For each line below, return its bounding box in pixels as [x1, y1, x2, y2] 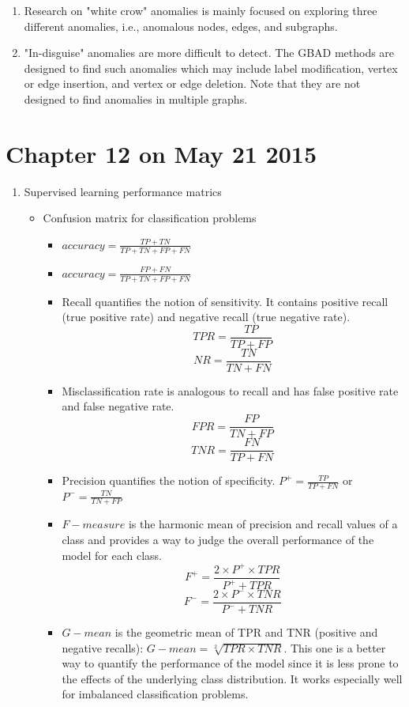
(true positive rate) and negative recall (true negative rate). [62, 308, 351, 325]
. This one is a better [283, 639, 386, 656]
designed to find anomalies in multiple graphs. [24, 90, 248, 107]
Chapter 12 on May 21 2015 [6, 137, 317, 169]
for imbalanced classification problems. [62, 686, 249, 702]
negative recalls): [62, 639, 144, 656]
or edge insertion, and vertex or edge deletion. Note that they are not [24, 75, 361, 92]
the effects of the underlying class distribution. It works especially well [62, 670, 403, 686]
